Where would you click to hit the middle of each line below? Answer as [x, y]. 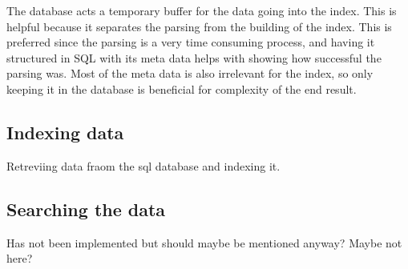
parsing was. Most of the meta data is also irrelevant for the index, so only [190, 73]
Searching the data [86, 209]
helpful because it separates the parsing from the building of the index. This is [199, 26]
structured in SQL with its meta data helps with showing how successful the [194, 57]
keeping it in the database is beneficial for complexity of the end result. [182, 88]
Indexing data [65, 132]
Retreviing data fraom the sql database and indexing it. [143, 165]
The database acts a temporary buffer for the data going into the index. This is [202, 10]
